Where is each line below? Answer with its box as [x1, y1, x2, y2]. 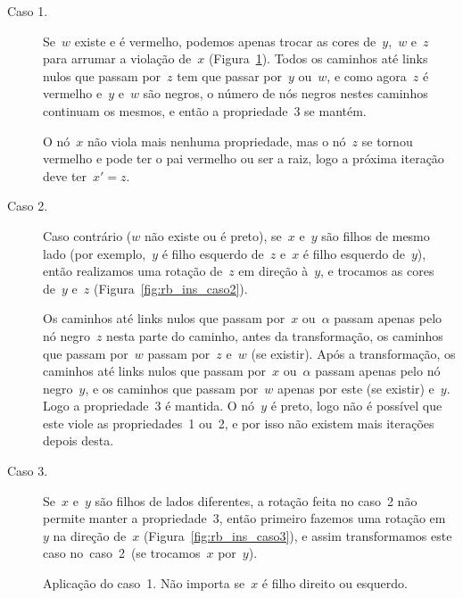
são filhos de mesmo [321, 226, 430, 245]
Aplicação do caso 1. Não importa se [43, 574, 245, 593]
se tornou [361, 131, 413, 150]
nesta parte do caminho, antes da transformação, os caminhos [106, 326, 443, 345]
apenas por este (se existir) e [277, 378, 434, 397]
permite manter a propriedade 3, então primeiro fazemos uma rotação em [43, 509, 446, 527]
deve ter [43, 166, 87, 185]
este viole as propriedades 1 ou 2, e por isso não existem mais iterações [43, 413, 434, 432]
